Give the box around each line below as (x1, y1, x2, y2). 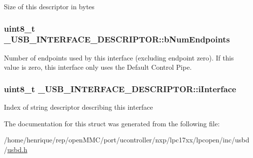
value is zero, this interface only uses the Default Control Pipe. (4, 62, 192, 72)
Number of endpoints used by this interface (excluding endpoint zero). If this (4, 52, 234, 62)
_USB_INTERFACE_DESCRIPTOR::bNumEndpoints (4, 33, 230, 45)
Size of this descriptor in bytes (4, 1, 95, 11)
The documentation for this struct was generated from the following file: (4, 118, 220, 128)
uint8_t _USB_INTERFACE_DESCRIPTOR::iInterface (4, 82, 236, 95)
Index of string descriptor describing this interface (4, 102, 153, 112)
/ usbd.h (4, 144, 27, 154)
